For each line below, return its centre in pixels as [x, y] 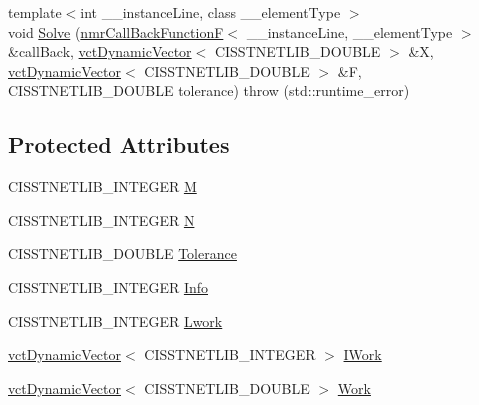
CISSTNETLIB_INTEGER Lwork [115, 320]
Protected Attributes [119, 144]
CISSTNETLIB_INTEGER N [101, 219]
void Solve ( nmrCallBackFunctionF [116, 31]
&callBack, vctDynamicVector [100, 51]
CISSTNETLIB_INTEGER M [102, 186]
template [35, 12]
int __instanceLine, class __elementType [210, 12]
